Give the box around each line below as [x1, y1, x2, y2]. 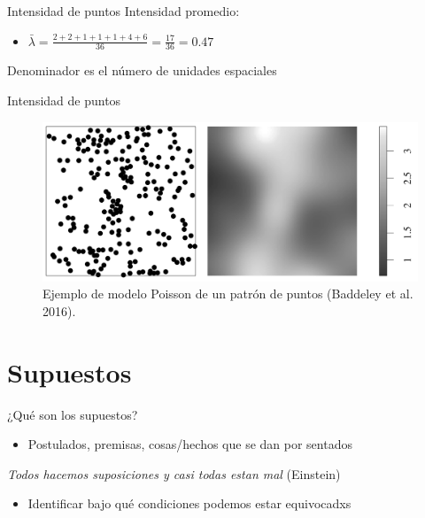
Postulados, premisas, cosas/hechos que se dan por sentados [27, 435, 352, 453]
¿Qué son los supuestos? [7, 405, 138, 423]
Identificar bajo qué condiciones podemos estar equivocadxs [27, 494, 352, 513]
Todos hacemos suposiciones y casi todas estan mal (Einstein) [7, 464, 341, 483]
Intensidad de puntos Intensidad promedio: [7, 2, 240, 19]
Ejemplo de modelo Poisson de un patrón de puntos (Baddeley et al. [42, 284, 413, 303]
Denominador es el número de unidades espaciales [7, 61, 277, 80]
